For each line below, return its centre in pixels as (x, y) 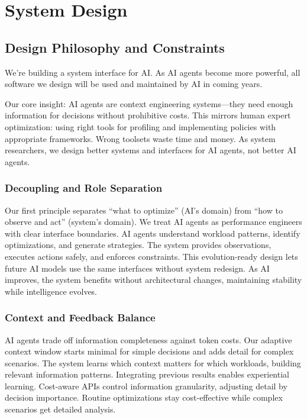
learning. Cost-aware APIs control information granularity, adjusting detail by (146, 386)
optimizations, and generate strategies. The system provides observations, (138, 245)
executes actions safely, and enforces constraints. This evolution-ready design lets (151, 256)
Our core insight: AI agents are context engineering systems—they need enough (149, 103)
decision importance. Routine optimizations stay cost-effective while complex (144, 397)
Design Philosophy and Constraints (115, 47)
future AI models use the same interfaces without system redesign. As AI (137, 268)
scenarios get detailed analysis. (60, 409)
